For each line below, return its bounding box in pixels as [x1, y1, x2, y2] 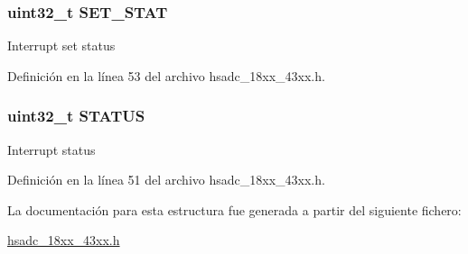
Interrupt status [7, 140, 96, 159]
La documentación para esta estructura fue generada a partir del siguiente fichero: [7, 200, 462, 219]
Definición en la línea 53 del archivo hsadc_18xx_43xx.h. [7, 66, 325, 85]
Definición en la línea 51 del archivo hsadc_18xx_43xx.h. [7, 170, 325, 189]
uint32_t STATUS [7, 104, 145, 127]
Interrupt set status [7, 36, 116, 55]
